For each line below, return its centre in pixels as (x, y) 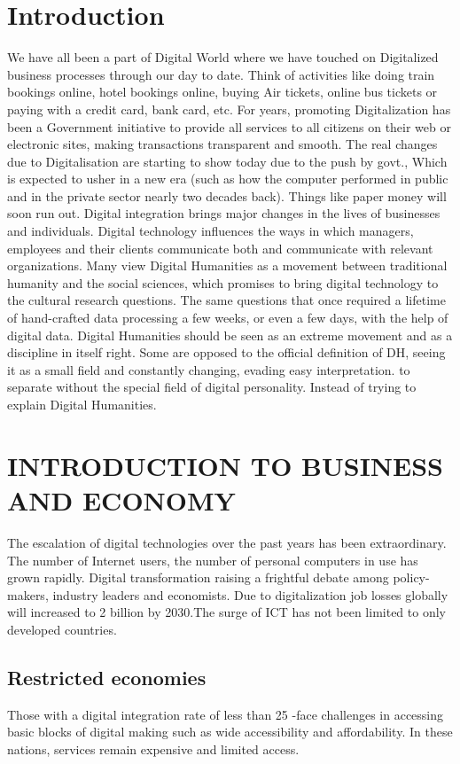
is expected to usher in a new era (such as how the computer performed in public (228, 179)
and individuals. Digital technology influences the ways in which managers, (211, 231)
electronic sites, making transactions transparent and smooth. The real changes (222, 144)
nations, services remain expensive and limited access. (153, 748)
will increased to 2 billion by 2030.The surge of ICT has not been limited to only (226, 612)
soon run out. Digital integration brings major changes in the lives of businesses (224, 213)
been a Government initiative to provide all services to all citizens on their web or (229, 126)
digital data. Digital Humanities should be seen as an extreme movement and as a (230, 335)
